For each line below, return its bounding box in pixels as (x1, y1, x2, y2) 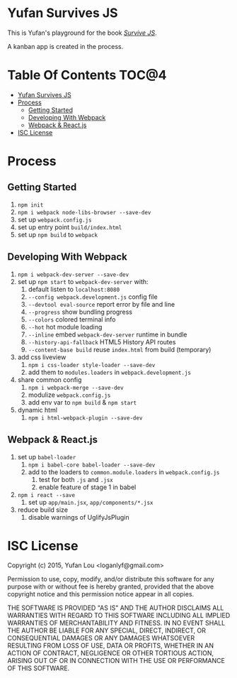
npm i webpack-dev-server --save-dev (17, 271, 129, 278)
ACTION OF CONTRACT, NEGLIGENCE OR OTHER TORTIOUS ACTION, (7, 649, 214, 657)
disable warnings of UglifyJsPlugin (28, 513, 129, 521)
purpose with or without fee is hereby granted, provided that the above (7, 582, 214, 591)
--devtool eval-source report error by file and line (28, 300, 175, 308)
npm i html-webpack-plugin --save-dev (28, 414, 143, 422)
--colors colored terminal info (28, 315, 116, 324)
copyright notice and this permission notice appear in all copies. (7, 590, 195, 598)
